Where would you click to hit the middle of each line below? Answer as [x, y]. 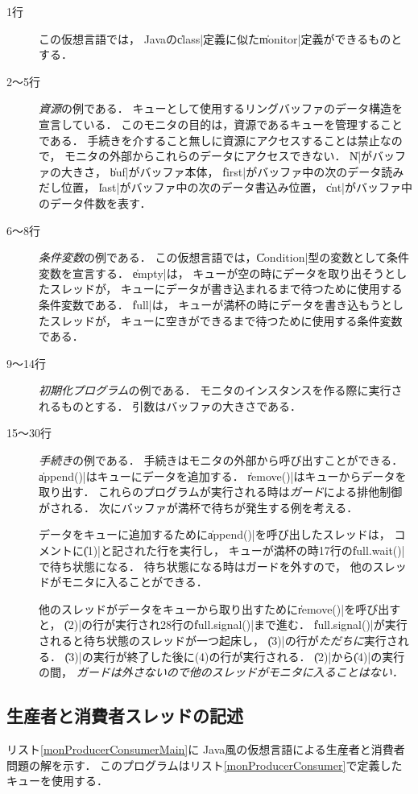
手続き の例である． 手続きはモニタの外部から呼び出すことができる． [221, 460]
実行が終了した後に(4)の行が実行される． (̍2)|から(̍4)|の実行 [249, 656]
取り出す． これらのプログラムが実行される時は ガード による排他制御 [221, 492]
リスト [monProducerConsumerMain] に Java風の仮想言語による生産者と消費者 [206, 749]
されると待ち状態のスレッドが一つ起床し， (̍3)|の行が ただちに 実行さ [218, 640]
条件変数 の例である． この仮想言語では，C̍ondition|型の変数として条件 [224, 257]
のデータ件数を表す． [95, 203]
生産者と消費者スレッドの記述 [125, 715]
